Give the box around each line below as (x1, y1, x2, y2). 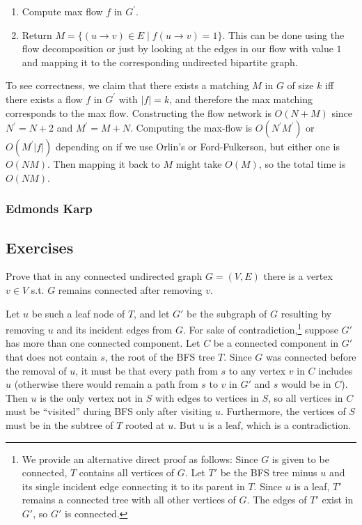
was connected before (265, 350, 356, 364)
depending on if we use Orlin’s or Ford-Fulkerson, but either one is (55, 139, 340, 154)
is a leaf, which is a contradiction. (207, 417, 352, 432)
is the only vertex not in (40, 390, 143, 405)
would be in (281, 377, 331, 391)
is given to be (271, 451, 329, 466)
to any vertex (228, 363, 286, 377)
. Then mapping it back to (47, 157, 160, 171)
